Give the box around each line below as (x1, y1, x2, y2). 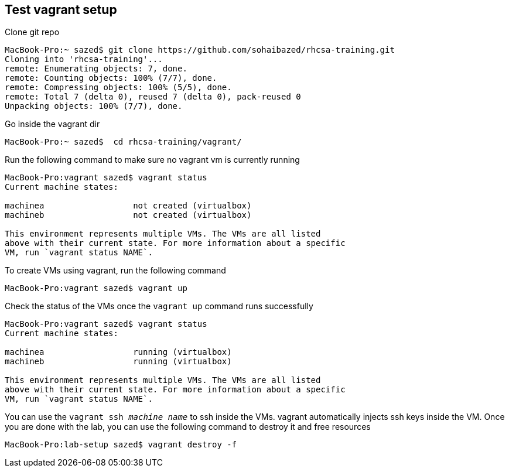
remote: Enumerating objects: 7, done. (5, 64, 187, 74)
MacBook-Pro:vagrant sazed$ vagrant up (5, 283, 187, 293)
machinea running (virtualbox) (5, 347, 232, 357)
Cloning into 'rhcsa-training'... (5, 54, 163, 64)
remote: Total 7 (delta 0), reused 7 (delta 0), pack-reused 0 (5, 92, 301, 102)
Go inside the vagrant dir (5, 119, 100, 129)
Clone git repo (5, 27, 60, 37)
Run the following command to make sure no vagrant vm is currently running (5, 155, 300, 165)
